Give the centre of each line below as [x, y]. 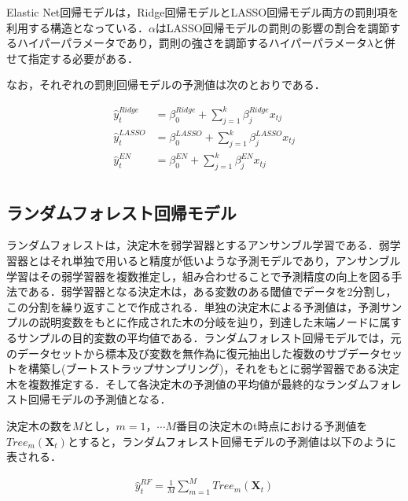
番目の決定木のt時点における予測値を [272, 425]
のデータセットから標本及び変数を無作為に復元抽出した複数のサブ [177, 353]
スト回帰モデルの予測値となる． [89, 399]
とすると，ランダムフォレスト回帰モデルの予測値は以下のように [232, 441]
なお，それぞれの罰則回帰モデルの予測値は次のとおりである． [166, 85]
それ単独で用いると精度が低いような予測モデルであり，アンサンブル [225, 260]
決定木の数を [39, 425]
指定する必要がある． [83, 58]
